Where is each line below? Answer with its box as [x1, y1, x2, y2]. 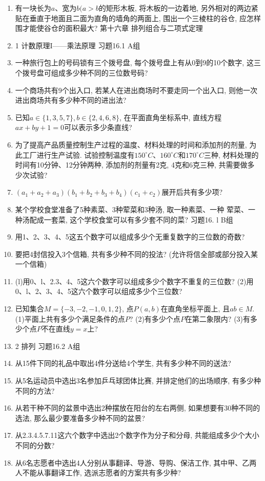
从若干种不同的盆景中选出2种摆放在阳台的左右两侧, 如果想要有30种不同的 [15, 402, 260, 413]
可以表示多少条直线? [64, 122, 132, 133]
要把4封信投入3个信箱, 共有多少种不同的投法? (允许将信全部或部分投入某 [15, 248, 258, 259]
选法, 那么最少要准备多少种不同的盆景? [15, 412, 145, 423]
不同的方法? [15, 385, 55, 396]
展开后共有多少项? [161, 187, 223, 197]
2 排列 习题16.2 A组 [15, 340, 80, 351]
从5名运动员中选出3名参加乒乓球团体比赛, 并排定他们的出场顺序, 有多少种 [15, 375, 261, 386]
